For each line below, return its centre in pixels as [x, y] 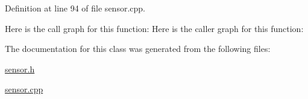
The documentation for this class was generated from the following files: [138, 49]
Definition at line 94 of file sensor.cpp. [75, 8]
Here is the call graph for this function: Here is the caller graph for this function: [154, 28]
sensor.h [20, 69]
